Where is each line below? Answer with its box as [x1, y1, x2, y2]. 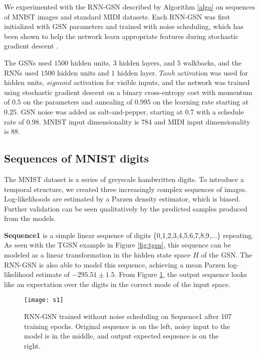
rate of [4, 116, 25, 126]
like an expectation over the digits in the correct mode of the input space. [4, 278, 230, 289]
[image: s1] [24, 296, 64, 304]
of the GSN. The [201, 249, 252, 260]
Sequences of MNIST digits [4, 150, 149, 166]
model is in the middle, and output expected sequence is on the [24, 330, 219, 341]
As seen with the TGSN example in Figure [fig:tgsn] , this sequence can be [4, 239, 231, 250]
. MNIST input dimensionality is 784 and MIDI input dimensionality [39, 116, 250, 126]
